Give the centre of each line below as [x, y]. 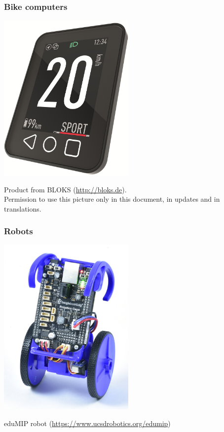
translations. [23, 209]
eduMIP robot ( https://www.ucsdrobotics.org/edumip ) [87, 423]
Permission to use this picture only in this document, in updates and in [112, 199]
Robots [19, 231]
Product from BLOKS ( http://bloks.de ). [65, 189]
